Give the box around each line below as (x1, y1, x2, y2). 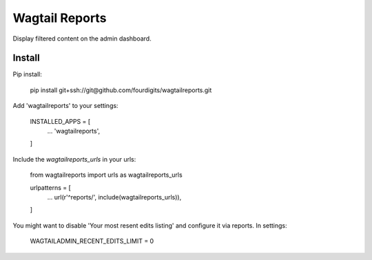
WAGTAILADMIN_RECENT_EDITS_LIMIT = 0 (30, 237, 154, 246)
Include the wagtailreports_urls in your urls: (12, 155, 136, 163)
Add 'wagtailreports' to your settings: (12, 102, 118, 110)
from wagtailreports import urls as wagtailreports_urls (30, 171, 183, 179)
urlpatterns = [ (30, 183, 72, 192)
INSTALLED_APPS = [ (30, 117, 91, 125)
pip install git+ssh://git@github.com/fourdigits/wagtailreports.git (30, 86, 212, 94)
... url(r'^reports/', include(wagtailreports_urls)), (47, 193, 182, 201)
